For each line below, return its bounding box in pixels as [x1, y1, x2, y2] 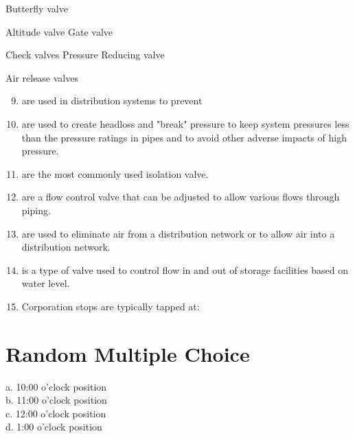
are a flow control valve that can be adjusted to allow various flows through [21, 189, 340, 204]
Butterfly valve [5, 1, 68, 15]
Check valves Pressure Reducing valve [5, 47, 165, 62]
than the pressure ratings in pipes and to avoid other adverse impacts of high [21, 130, 347, 144]
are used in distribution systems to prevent [21, 93, 203, 108]
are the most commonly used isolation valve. [21, 166, 209, 181]
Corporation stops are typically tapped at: [21, 299, 200, 313]
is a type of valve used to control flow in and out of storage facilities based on [21, 262, 349, 277]
